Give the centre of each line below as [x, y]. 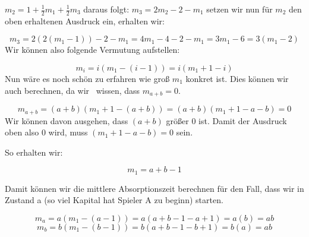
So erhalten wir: [34, 152]
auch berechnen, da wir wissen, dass [72, 90]
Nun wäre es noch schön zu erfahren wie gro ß [87, 79]
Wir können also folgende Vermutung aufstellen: [92, 50]
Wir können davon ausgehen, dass [67, 120]
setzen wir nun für [239, 9]
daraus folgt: [106, 9]
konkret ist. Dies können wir [237, 79]
